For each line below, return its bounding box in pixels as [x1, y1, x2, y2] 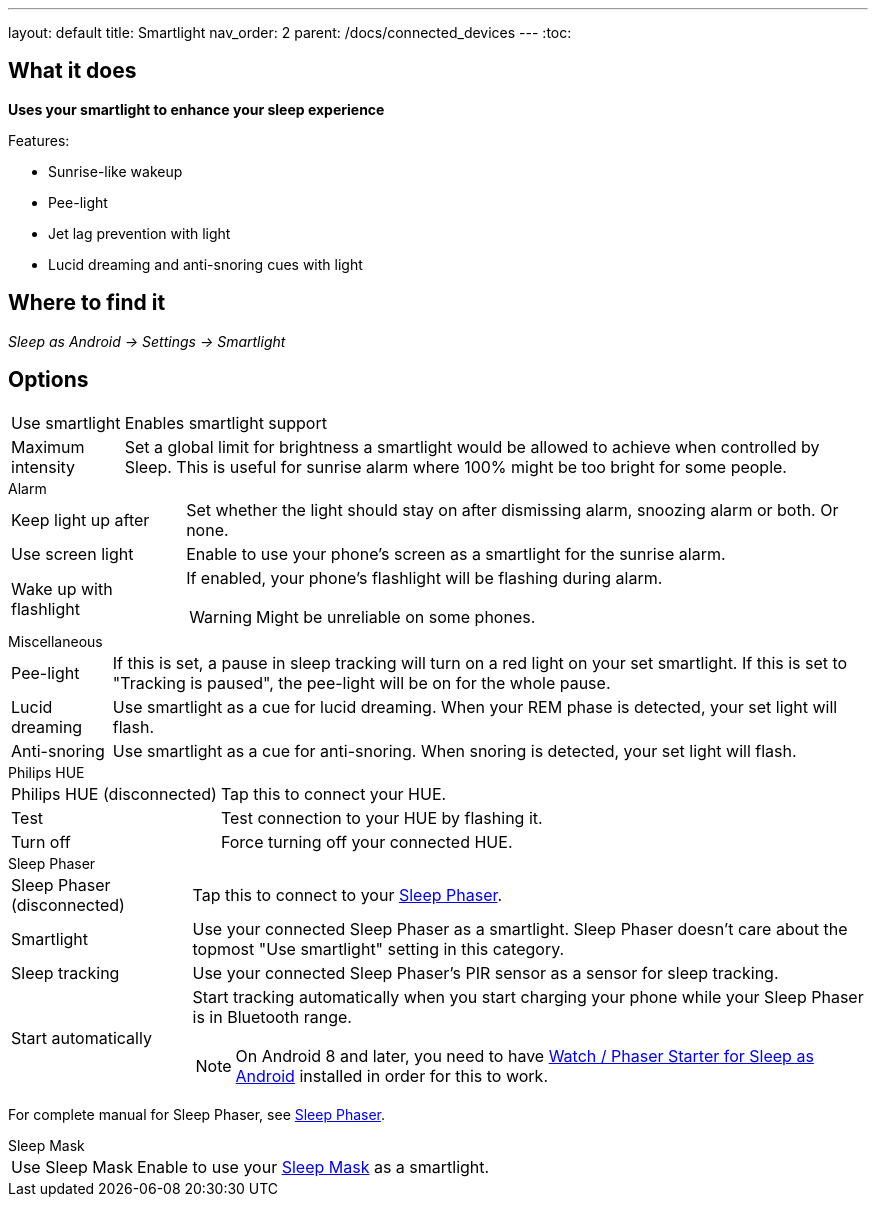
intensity [11, 456, 76, 477]
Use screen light [11, 543, 134, 564]
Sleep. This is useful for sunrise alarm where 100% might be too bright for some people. [124, 456, 787, 477]
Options [8, 367, 89, 393]
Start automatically [11, 1027, 152, 1048]
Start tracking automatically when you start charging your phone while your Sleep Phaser [192, 986, 864, 1007]
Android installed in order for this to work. [235, 1065, 548, 1086]
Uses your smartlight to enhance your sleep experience [8, 100, 385, 118]
